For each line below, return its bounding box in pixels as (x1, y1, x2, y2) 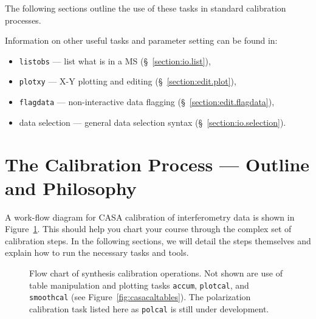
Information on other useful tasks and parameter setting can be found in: (5, 34, 278, 47)
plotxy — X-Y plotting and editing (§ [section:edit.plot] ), (19, 75, 236, 87)
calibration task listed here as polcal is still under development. (29, 302, 269, 315)
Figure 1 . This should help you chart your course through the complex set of (5, 222, 292, 235)
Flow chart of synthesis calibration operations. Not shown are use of (29, 267, 283, 280)
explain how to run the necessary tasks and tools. (5, 246, 189, 259)
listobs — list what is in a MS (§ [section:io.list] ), (19, 54, 211, 67)
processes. (5, 13, 41, 26)
